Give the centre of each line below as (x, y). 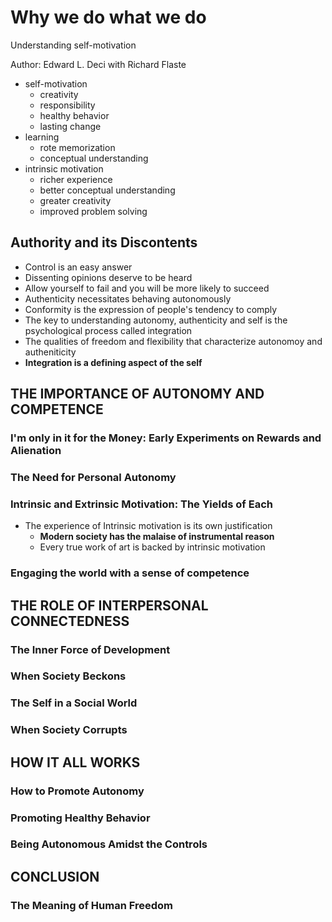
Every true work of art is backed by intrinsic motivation (152, 547)
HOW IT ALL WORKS (75, 762)
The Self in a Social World (74, 703)
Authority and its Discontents (104, 242)
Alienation (36, 451)
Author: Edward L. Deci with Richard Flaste (98, 64)
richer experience (76, 179)
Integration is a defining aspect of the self (113, 362)
